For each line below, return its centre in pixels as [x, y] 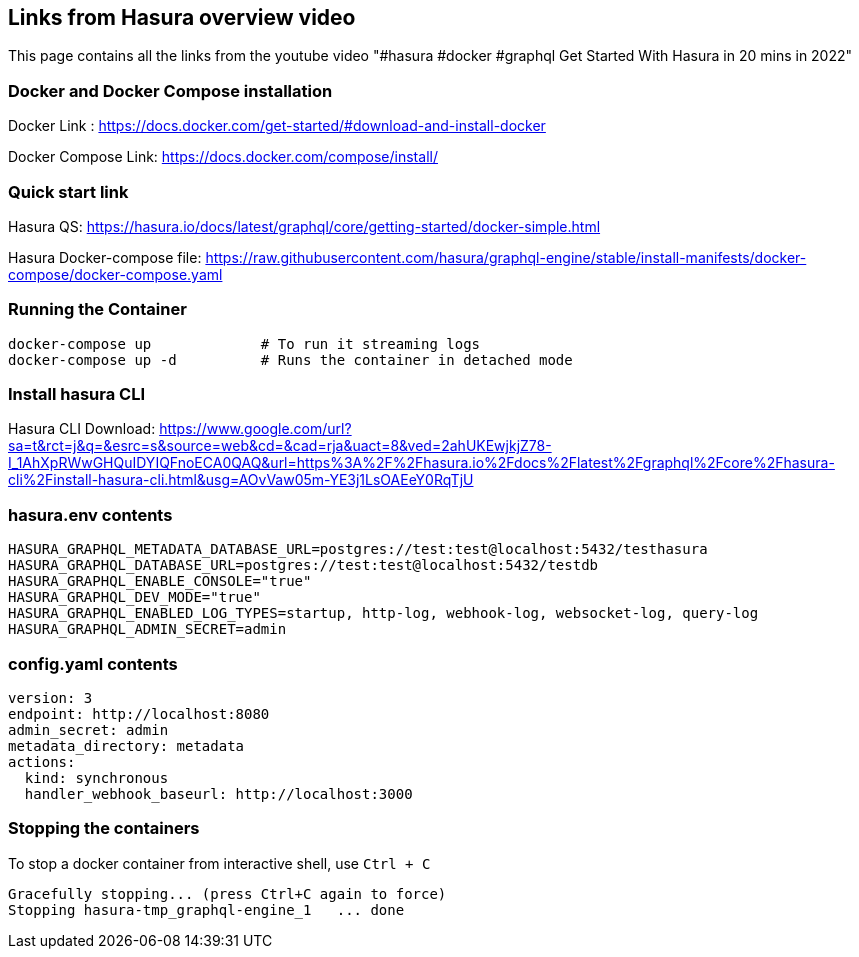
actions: [42, 761]
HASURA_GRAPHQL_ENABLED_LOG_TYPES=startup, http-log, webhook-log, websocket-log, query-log [383, 613]
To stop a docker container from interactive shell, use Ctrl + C [219, 863]
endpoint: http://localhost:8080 [139, 713]
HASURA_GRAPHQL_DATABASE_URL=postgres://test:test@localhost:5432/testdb [303, 565]
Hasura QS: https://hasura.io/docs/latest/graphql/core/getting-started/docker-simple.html [304, 226]
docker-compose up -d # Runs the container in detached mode [290, 359]
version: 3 [50, 697]
